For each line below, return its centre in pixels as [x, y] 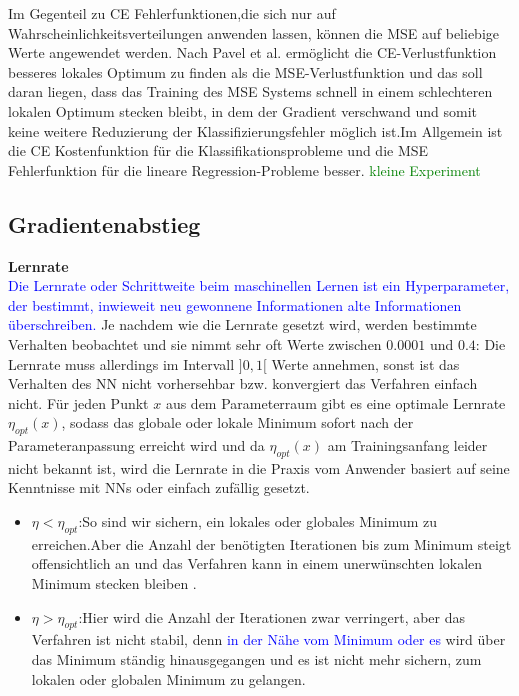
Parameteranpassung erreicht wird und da [136, 445]
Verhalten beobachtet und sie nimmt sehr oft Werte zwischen [195, 343]
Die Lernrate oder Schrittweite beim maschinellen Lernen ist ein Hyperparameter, [259, 285]
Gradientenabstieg [104, 223]
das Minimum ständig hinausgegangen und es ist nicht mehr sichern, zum [256, 659]
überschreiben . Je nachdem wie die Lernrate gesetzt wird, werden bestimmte [242, 324]
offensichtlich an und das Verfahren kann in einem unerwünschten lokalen [257, 563]
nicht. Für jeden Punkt [78, 402]
